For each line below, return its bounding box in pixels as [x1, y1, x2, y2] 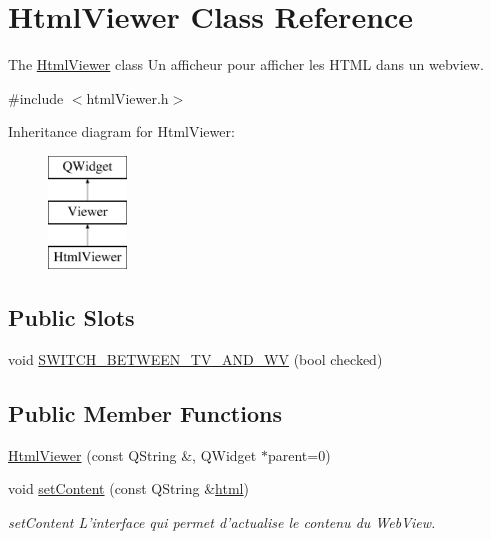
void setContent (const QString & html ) [8, 478, 249, 499]
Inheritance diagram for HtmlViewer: [8, 121, 235, 142]
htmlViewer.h [86, 87, 169, 108]
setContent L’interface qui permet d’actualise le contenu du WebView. [8, 512, 436, 533]
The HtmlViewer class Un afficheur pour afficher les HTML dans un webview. [8, 54, 484, 75]
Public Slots [8, 302, 135, 333]
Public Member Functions [8, 398, 282, 429]
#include [8, 87, 64, 108]
